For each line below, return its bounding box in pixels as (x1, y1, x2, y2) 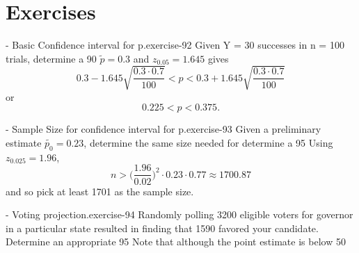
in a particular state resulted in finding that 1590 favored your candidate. (6, 220, 319, 235)
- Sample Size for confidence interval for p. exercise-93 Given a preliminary (6, 122, 321, 136)
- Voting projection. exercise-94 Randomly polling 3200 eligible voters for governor (6, 207, 353, 222)
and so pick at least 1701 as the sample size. (6, 183, 194, 198)
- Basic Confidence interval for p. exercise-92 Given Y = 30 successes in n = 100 (6, 38, 344, 52)
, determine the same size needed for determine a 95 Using (83, 136, 333, 150)
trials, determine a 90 (6, 51, 97, 65)
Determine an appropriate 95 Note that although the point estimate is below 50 (6, 234, 346, 249)
